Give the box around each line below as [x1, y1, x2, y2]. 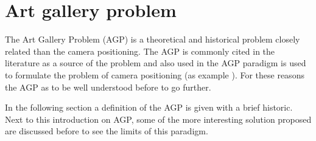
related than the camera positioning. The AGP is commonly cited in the [5, 44, 275, 57]
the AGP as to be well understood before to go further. [5, 80, 211, 93]
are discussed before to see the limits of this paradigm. [5, 125, 208, 137]
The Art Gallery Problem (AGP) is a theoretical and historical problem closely [5, 33, 300, 46]
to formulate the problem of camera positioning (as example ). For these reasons [5, 68, 304, 81]
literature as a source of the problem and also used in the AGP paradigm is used [5, 57, 306, 69]
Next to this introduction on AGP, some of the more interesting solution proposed [5, 112, 312, 125]
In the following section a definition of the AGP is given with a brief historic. [5, 101, 293, 114]
